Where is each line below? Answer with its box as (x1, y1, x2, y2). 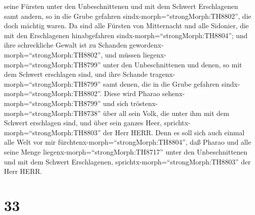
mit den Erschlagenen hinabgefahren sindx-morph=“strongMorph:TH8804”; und (4, 30, 248, 40)
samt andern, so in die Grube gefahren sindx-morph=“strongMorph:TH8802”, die (4, 10, 252, 21)
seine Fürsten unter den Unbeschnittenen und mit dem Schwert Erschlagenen (4, 1, 238, 11)
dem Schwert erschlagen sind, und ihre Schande (4, 69, 148, 79)
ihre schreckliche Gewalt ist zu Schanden (4, 40, 127, 50)
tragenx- (150, 69, 175, 79)
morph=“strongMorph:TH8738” (4, 107, 101, 118)
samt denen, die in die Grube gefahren (103, 78, 219, 89)
